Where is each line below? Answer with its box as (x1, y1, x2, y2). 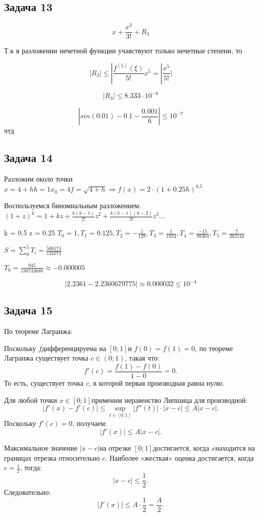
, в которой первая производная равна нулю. (89, 378, 225, 388)
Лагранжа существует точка (4, 353, 89, 363)
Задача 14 (4, 150, 53, 165)
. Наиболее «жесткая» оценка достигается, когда (105, 452, 254, 463)
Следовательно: (4, 487, 51, 497)
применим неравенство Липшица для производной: (91, 394, 248, 405)
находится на (215, 443, 255, 453)
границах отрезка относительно (4, 452, 100, 463)
